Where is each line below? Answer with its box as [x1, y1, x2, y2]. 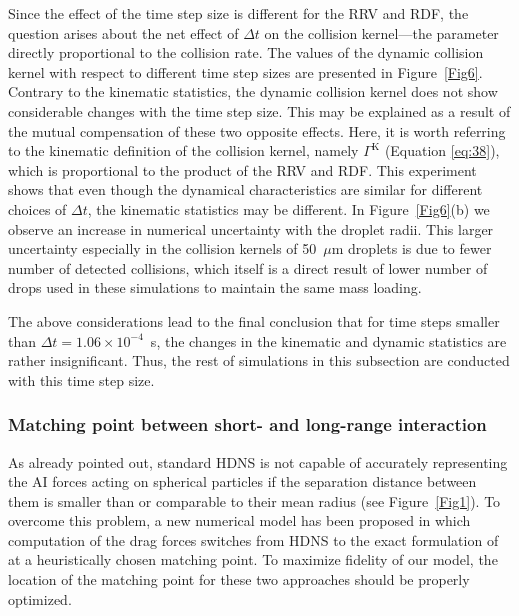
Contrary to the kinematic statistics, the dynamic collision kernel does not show [8, 81, 498, 102]
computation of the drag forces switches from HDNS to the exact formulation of [8, 529, 499, 550]
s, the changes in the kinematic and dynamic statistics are [150, 330, 507, 351]
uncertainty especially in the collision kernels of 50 [8, 238, 317, 259]
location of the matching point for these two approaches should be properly [8, 569, 470, 590]
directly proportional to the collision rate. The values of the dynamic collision [8, 42, 484, 63]
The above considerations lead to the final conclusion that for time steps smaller [8, 310, 500, 331]
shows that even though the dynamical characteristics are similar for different [8, 179, 483, 200]
